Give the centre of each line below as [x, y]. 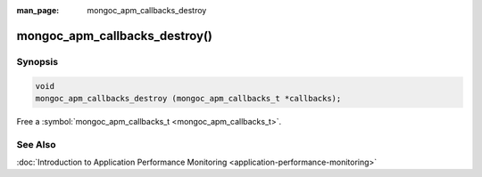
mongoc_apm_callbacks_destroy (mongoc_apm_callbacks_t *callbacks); [188, 98]
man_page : [38, 10]
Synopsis [37, 61]
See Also [36, 144]
